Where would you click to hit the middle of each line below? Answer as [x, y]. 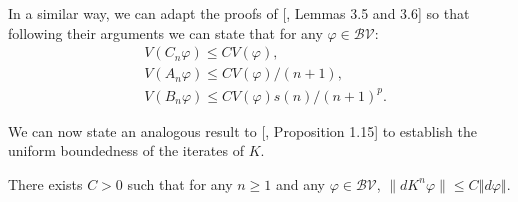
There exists [45, 183]
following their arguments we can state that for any [165, 32]
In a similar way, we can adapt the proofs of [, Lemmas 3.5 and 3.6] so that [239, 13]
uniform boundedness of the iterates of [126, 150]
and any [300, 183]
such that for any [180, 183]
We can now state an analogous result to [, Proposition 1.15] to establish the [242, 130]
